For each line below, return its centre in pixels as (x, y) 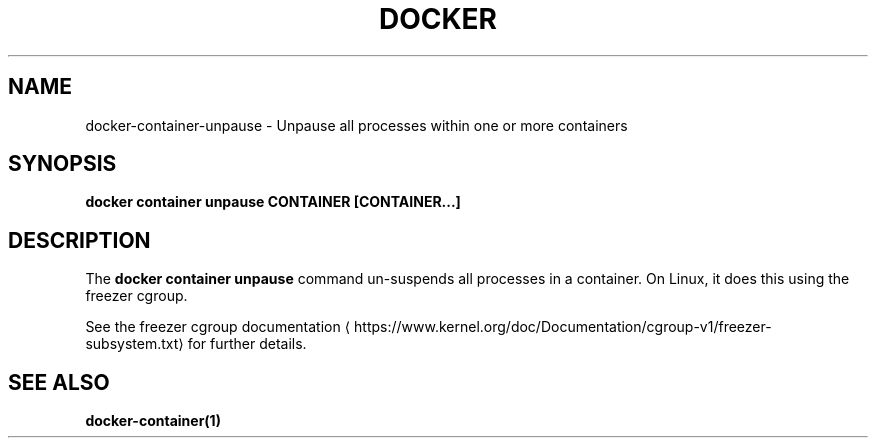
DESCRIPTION (79, 240)
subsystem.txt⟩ (134, 344)
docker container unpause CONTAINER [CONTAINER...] (273, 202)
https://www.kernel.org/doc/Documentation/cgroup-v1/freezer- (563, 327)
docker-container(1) (153, 421)
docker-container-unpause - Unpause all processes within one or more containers (356, 125)
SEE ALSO (59, 382)
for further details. (247, 344)
